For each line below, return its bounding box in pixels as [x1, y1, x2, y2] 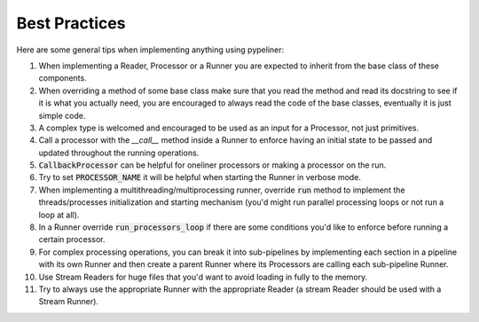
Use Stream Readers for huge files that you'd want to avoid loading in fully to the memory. [38, 271, 368, 282]
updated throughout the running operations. [38, 147, 200, 158]
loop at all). [38, 209, 80, 220]
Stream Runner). [38, 296, 99, 307]
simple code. [38, 110, 86, 121]
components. [38, 73, 88, 83]
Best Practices [16, 13, 126, 33]
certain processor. [38, 234, 106, 245]
